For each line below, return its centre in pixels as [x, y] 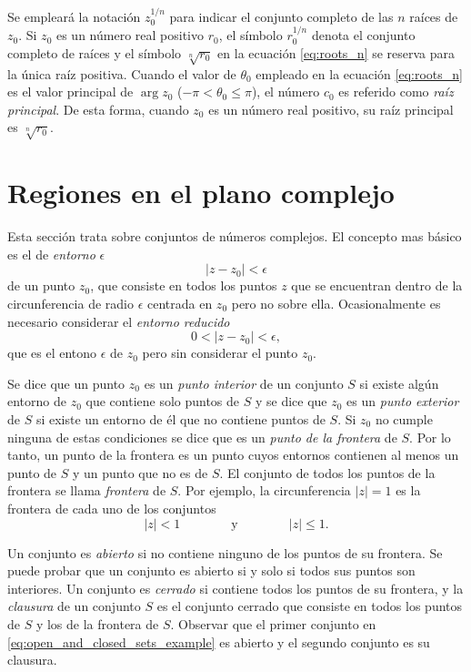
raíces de [434, 16]
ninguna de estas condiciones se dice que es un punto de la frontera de [202, 437]
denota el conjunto [363, 35]
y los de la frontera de [97, 623]
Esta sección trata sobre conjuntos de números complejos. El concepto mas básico [235, 236]
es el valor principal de [70, 92]
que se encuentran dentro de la [377, 285]
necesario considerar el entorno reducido [119, 321]
